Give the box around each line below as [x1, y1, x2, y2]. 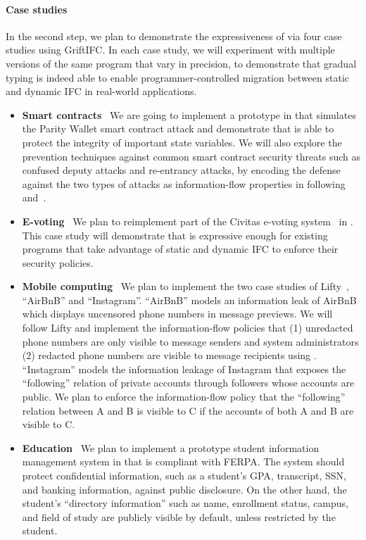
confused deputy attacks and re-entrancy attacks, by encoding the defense [22, 163, 341, 177]
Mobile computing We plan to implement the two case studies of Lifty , [22, 279, 349, 294]
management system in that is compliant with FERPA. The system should [22, 454, 345, 469]
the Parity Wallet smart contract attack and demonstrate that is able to [22, 121, 334, 136]
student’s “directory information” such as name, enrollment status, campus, [22, 496, 348, 510]
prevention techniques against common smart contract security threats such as [22, 149, 360, 163]
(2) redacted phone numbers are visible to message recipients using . [22, 348, 317, 363]
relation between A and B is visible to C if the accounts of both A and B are [22, 403, 354, 417]
